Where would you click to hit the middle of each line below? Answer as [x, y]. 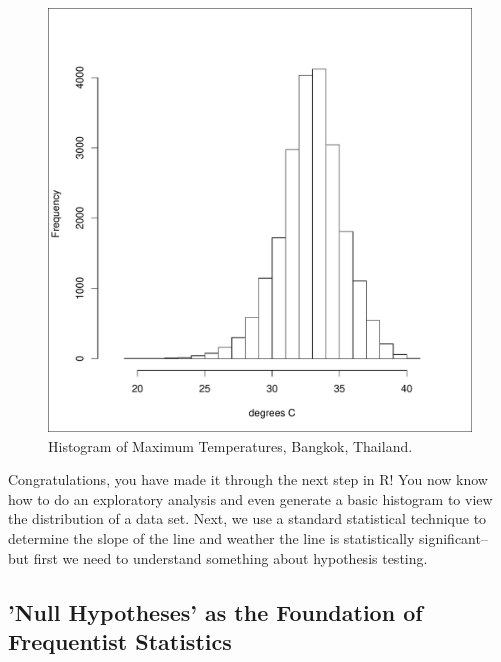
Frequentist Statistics [120, 640]
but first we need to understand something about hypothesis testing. [218, 557]
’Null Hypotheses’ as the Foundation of [215, 611]
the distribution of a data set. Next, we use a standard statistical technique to [247, 518]
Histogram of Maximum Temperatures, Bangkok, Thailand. [230, 445]
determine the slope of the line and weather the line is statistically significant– [248, 537]
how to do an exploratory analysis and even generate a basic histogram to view [250, 498]
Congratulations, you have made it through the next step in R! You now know [248, 479]
